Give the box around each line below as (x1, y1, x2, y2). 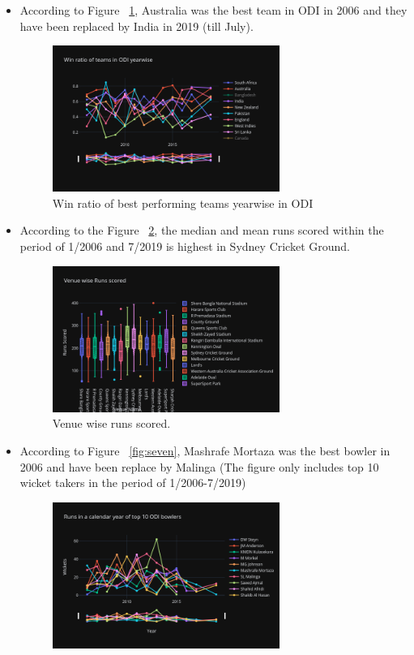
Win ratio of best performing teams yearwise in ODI (52, 194, 314, 211)
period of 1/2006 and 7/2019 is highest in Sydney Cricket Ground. (19, 238, 350, 255)
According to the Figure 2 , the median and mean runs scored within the (19, 222, 384, 239)
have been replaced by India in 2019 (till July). (19, 17, 254, 34)
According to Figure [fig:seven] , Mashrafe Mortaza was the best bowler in (19, 442, 391, 459)
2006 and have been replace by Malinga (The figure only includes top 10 (19, 458, 379, 475)
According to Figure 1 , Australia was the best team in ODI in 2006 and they (19, 2, 408, 18)
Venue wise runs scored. (52, 415, 171, 432)
